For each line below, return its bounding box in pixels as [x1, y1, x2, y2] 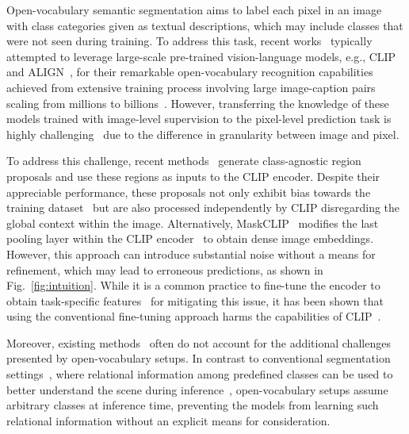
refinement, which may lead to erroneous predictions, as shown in [6, 261, 323, 278]
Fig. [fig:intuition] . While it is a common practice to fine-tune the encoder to [6, 277, 380, 294]
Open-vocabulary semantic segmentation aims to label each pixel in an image [6, 2, 382, 17]
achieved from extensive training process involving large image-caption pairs [6, 79, 376, 95]
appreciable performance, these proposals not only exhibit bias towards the [6, 183, 371, 200]
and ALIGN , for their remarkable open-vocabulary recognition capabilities [6, 63, 373, 80]
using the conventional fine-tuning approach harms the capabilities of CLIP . [6, 308, 381, 325]
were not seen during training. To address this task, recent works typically [6, 33, 373, 49]
